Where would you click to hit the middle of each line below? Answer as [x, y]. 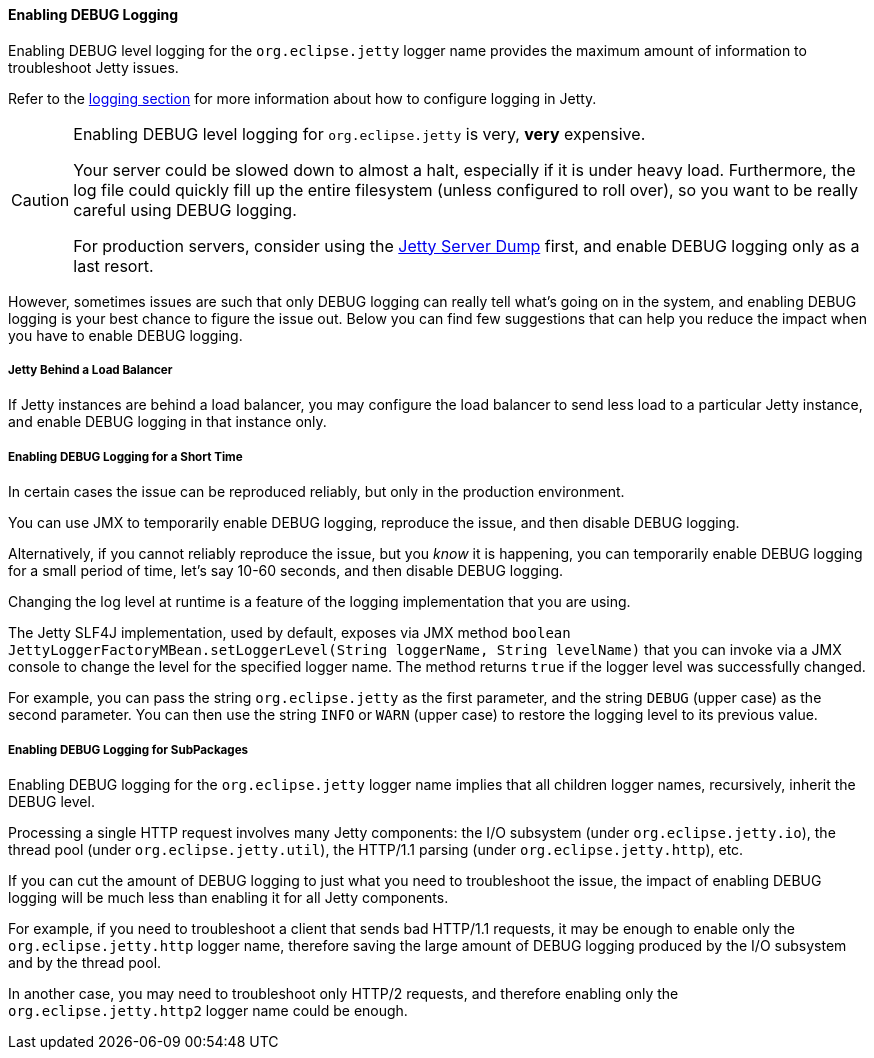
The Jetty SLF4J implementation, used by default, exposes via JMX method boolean [289, 633]
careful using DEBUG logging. [185, 209]
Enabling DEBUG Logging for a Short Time [125, 456]
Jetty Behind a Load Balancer [90, 370]
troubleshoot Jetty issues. [93, 67]
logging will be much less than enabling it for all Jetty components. [228, 897]
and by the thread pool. [85, 962]
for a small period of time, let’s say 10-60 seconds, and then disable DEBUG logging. [286, 571]
